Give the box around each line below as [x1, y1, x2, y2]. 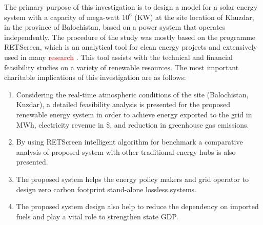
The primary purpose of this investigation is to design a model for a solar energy [4, 2, 258, 12]
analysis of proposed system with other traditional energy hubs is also [16, 146, 236, 157]
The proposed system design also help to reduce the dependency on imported [16, 201, 259, 212]
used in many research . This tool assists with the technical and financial [4, 51, 233, 62]
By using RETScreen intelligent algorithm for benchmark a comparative [16, 136, 243, 147]
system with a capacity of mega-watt [4, 11, 120, 22]
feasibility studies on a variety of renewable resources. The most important [4, 62, 239, 72]
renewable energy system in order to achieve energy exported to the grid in [16, 109, 252, 119]
